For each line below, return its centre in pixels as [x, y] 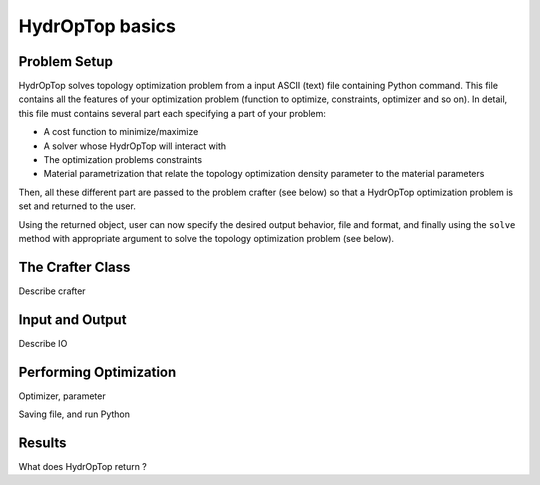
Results [42, 442]
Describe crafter [52, 291]
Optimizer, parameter [62, 396]
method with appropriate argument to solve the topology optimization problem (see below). [206, 238]
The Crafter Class [74, 266]
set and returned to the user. [77, 206]
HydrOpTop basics [97, 26]
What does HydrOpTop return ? [82, 466]
